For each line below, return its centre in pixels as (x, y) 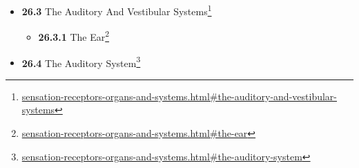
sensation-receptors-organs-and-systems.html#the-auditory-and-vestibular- (179, 96)
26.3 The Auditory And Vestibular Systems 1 (117, 10)
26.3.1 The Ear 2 (74, 36)
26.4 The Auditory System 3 (81, 62)
